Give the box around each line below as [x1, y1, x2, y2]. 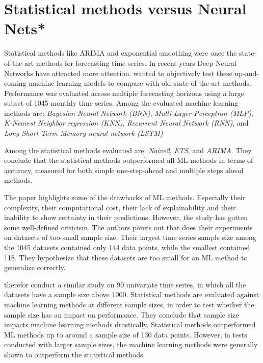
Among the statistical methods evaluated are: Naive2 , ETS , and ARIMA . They [4, 144, 252, 155]
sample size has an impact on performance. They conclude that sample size [4, 309, 239, 320]
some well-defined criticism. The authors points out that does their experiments [4, 222, 253, 232]
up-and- [234, 67, 259, 78]
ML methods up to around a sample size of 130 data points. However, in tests [4, 329, 247, 340]
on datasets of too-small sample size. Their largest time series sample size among [4, 232, 256, 243]
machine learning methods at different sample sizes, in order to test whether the [4, 299, 254, 309]
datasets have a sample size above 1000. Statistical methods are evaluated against [4, 289, 259, 300]
